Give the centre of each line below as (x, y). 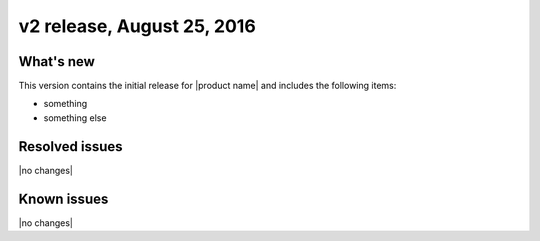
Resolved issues (71, 146)
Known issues (63, 198)
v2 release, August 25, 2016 (137, 26)
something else (75, 117)
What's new (56, 61)
